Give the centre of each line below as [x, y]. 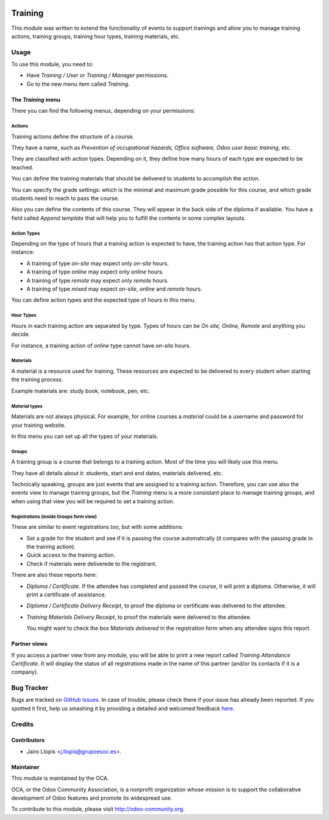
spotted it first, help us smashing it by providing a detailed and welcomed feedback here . [123, 708]
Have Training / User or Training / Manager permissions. [97, 76]
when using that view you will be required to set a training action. [93, 501]
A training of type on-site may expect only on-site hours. [97, 263]
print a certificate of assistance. [66, 595]
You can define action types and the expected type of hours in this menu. [104, 300]
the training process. [37, 380]
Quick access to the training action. [71, 555]
